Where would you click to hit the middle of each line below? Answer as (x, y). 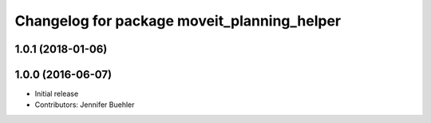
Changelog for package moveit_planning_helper (178, 21)
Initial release (57, 94)
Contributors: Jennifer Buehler (85, 105)
